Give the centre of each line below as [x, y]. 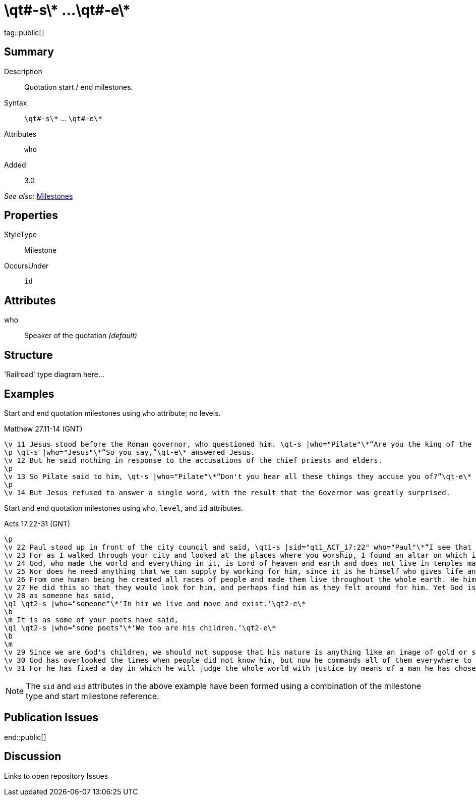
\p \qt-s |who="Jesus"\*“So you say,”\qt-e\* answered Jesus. [130, 452]
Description [23, 71]
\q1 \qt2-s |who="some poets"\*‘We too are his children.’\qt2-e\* [140, 628]
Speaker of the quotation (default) [81, 336]
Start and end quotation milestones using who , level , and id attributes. [124, 508]
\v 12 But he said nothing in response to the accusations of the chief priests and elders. [193, 460]
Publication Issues [51, 718]
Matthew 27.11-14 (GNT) [43, 429]
